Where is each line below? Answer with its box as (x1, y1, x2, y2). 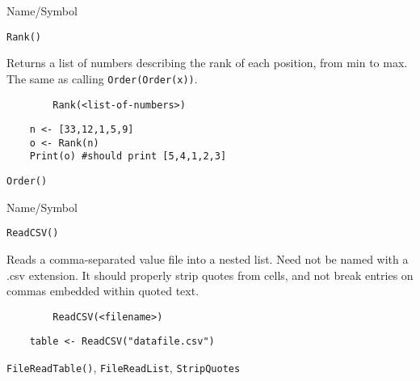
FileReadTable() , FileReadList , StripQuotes (6, 359, 241, 376)
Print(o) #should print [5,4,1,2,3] (29, 150, 227, 163)
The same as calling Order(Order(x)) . (6, 70, 198, 87)
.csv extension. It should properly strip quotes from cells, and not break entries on (6, 266, 414, 283)
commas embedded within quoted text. (6, 282, 199, 299)
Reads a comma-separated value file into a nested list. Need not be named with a (6, 251, 409, 268)
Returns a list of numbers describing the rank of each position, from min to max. (6, 54, 408, 71)
